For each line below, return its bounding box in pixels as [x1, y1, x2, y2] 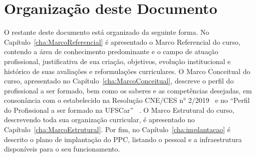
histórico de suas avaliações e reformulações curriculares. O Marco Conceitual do [4, 66, 251, 76]
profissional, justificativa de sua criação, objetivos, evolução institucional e [4, 56, 231, 66]
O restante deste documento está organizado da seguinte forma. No [4, 27, 210, 37]
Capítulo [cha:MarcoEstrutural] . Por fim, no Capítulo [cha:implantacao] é [4, 124, 231, 135]
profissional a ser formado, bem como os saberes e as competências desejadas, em [4, 85, 252, 95]
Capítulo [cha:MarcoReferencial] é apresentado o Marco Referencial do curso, [4, 36, 241, 47]
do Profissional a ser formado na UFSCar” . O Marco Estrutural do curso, [4, 104, 235, 115]
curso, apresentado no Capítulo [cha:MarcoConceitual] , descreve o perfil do [4, 76, 234, 86]
